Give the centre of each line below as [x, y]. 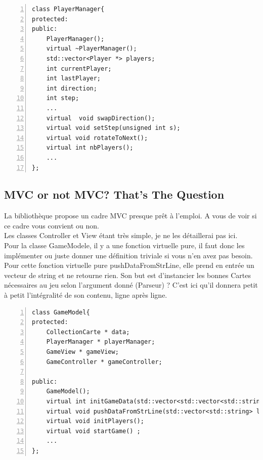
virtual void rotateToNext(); [97, 138]
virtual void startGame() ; [93, 431]
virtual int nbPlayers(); [90, 148]
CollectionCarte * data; [88, 332]
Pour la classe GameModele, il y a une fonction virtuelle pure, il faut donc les [124, 245]
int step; [63, 98]
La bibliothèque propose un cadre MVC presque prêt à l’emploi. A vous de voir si [130, 216]
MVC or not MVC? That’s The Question [114, 194]
